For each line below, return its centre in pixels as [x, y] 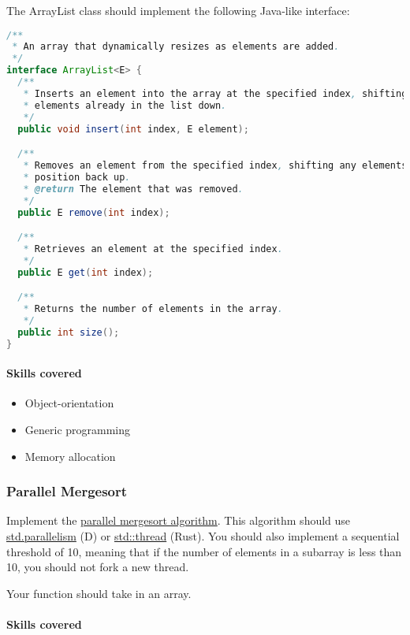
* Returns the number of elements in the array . [153, 309]
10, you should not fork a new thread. [98, 567]
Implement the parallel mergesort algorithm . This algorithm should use [179, 520]
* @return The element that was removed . [133, 189]
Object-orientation [69, 403]
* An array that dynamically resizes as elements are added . [176, 47]
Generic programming [78, 429]
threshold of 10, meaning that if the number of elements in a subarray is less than [204, 551]
